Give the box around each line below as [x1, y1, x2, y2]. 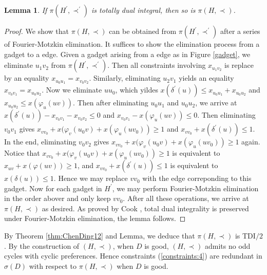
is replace [224, 60, 254, 70]
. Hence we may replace [53, 173, 128, 184]
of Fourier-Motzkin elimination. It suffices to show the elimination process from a [4, 39, 260, 49]
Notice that [4, 148, 40, 158]
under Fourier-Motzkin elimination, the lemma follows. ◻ [4, 213, 186, 224]
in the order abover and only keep [4, 193, 111, 204]
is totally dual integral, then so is [91, 5, 196, 15]
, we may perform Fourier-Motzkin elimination [112, 182, 259, 193]
